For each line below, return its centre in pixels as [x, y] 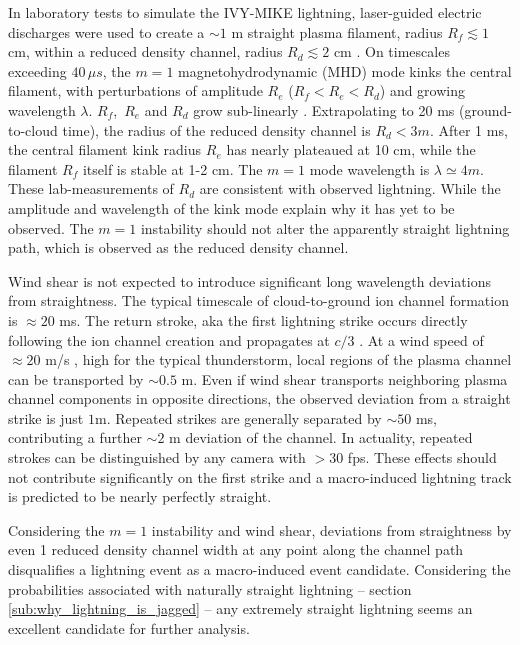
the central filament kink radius [105, 149]
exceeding [37, 70]
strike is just [46, 417]
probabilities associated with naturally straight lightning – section [210, 588]
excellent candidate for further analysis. [129, 627]
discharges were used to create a [106, 31]
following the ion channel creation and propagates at [169, 339]
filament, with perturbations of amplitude [135, 90]
